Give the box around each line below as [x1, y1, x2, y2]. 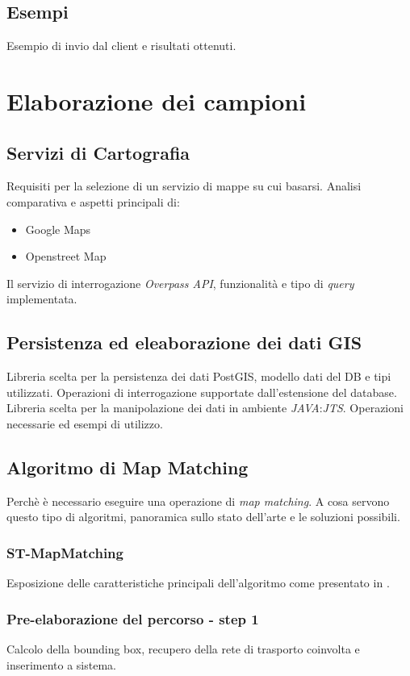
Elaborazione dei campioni [6, 84, 307, 117]
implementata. [6, 290, 77, 307]
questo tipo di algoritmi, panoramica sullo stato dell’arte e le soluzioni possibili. [6, 508, 400, 525]
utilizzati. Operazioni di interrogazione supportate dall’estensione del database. [6, 383, 397, 400]
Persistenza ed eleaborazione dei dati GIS [6, 330, 362, 355]
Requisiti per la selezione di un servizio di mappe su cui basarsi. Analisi [6, 177, 362, 194]
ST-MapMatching [6, 542, 123, 562]
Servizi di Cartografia [6, 140, 190, 165]
